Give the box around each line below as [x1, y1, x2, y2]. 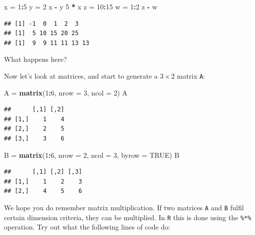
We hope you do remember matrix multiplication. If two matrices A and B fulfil [4, 202, 244, 212]
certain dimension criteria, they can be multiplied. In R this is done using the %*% [4, 212, 252, 222]
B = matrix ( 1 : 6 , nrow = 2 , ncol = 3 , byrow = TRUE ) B [4, 149, 180, 160]
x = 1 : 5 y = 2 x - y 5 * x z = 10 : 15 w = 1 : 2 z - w [4, 1, 157, 11]
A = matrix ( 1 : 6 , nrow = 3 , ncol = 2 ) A [4, 87, 127, 97]
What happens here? [4, 54, 67, 64]
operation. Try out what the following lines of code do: [4, 222, 171, 232]
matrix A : [177, 70, 205, 81]
